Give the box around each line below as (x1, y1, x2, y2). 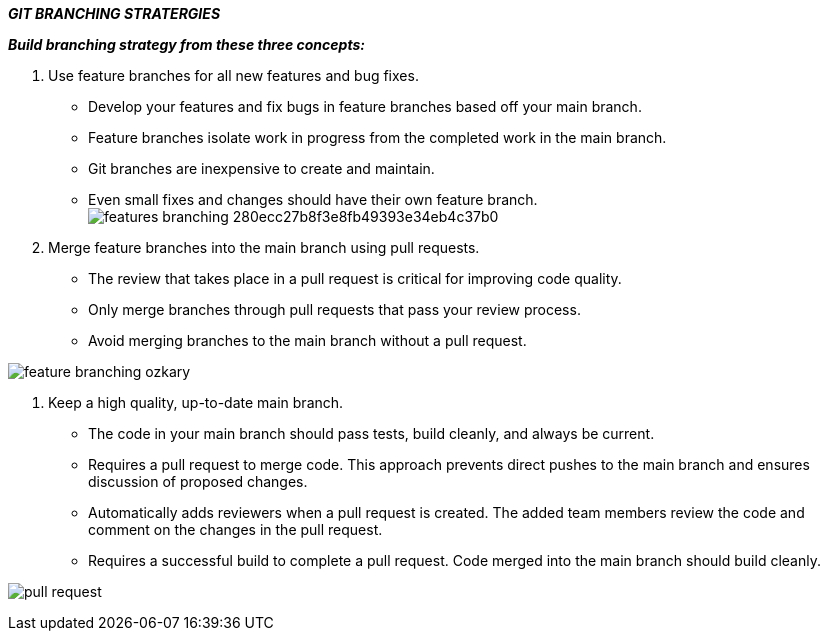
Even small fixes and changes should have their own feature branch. (88, 191, 538, 208)
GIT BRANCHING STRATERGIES (8, 5, 221, 22)
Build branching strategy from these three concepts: (8, 36, 365, 53)
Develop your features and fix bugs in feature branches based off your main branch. (88, 98, 642, 115)
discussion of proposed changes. (88, 473, 308, 490)
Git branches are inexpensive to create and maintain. (88, 160, 435, 177)
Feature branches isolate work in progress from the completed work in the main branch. (88, 129, 667, 146)
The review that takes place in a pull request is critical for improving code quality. (88, 270, 622, 287)
